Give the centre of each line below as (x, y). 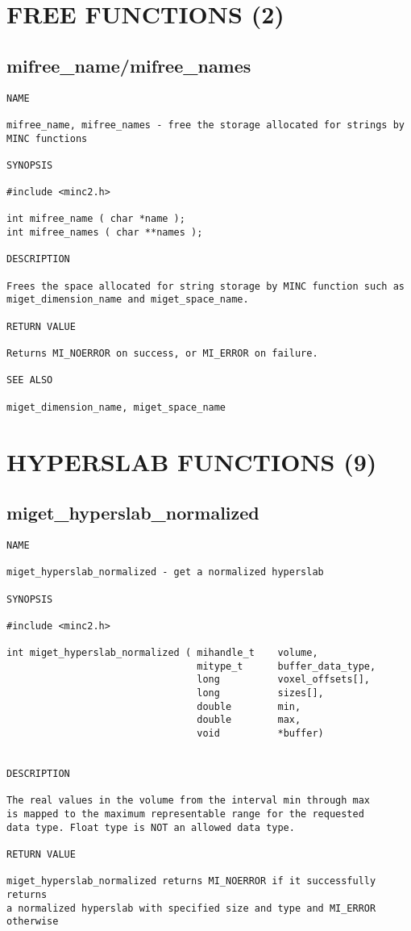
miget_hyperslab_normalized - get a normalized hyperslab (165, 572)
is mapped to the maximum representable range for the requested (185, 814)
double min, (249, 706)
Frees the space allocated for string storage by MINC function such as (205, 286)
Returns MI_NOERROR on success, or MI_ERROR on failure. (162, 354)
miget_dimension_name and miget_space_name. (128, 300)
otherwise (33, 922)
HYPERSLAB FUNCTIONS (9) (192, 461)
